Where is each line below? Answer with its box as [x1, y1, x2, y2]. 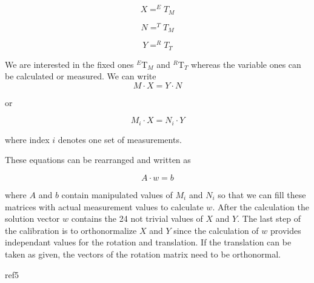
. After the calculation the [212, 200, 309, 213]
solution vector [5, 212, 60, 225]
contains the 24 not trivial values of [71, 212, 203, 225]
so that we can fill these [218, 188, 306, 201]
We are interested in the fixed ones [5, 58, 134, 70]
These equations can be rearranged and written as [5, 153, 191, 166]
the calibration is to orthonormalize [5, 224, 137, 236]
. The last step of [237, 212, 301, 225]
